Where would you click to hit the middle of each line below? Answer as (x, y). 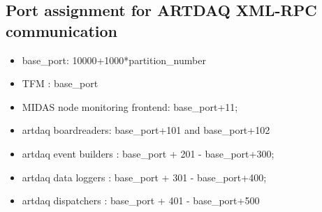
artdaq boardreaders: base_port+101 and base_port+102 (146, 130)
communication (61, 30)
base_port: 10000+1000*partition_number (114, 60)
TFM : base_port (60, 83)
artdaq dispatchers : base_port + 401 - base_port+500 (141, 200)
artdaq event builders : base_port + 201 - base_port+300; (148, 153)
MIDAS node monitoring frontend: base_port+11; (130, 106)
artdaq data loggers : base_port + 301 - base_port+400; (144, 177)
